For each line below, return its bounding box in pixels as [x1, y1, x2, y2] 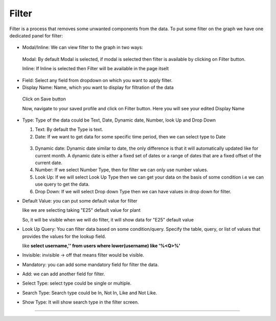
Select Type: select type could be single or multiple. [22, 280, 132, 287]
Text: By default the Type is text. [35, 126, 103, 133]
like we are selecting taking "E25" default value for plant [22, 207, 141, 213]
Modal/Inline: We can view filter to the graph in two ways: [22, 44, 143, 51]
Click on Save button [22, 96, 66, 102]
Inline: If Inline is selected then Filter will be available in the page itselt [22, 66, 169, 72]
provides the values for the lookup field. [22, 233, 106, 239]
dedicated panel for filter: [9, 32, 63, 38]
